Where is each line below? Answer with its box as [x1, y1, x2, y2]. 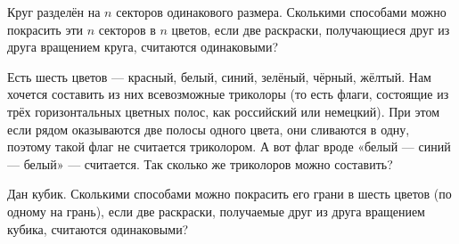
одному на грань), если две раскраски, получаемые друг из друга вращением [7, 201, 425, 220]
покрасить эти [7, 20, 83, 38]
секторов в [98, 20, 156, 38]
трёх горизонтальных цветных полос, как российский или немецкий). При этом [7, 102, 440, 120]
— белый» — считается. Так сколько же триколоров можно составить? [7, 154, 393, 173]
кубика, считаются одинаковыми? [7, 219, 189, 238]
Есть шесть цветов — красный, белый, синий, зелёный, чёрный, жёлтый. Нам [7, 67, 431, 85]
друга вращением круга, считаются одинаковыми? [7, 37, 279, 56]
